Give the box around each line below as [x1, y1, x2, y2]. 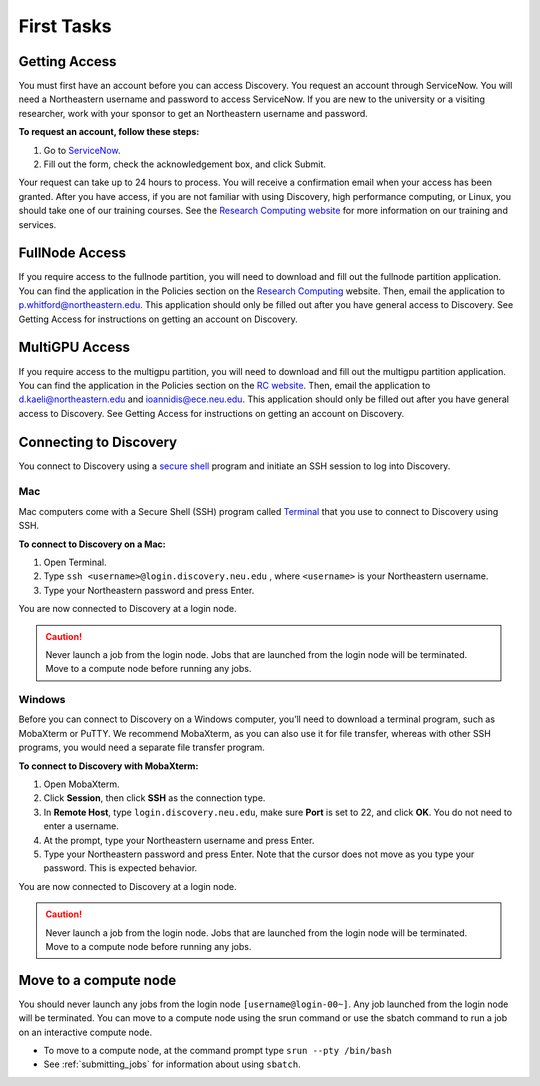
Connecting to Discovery [18, 433, 178, 450]
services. [18, 218, 57, 230]
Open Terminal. [43, 556, 107, 568]
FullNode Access [18, 245, 127, 262]
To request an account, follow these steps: [18, 126, 200, 138]
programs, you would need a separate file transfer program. [18, 741, 265, 754]
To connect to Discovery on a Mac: [18, 538, 166, 550]
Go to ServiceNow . [43, 144, 121, 156]
